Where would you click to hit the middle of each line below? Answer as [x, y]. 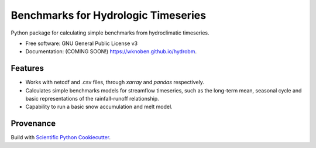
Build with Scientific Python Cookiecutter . [61, 137]
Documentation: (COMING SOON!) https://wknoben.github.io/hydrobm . [111, 51]
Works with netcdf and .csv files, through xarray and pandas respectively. [115, 82]
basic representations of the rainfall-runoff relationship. [92, 99]
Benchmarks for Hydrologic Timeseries [109, 15]
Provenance [33, 124]
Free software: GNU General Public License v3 [82, 43]
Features [27, 68]
